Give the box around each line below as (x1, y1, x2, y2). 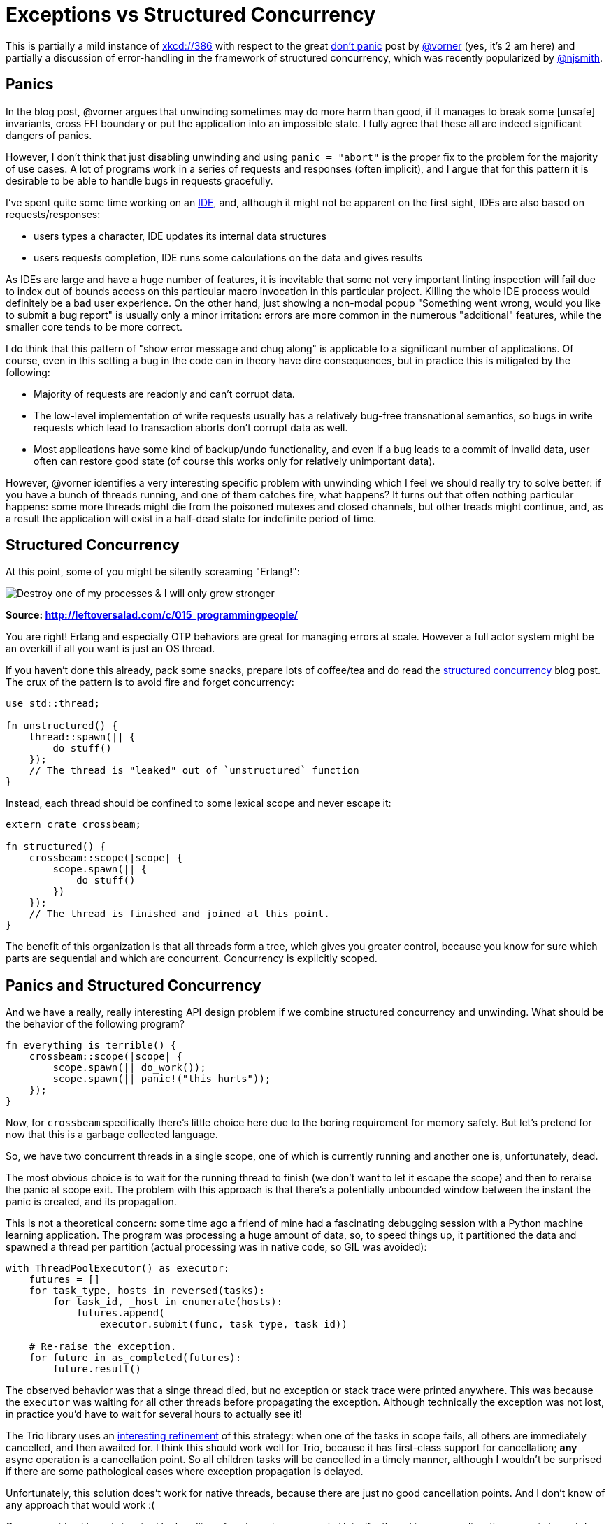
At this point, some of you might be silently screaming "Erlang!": (6, 566, 300, 578)
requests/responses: (6, 208, 101, 220)
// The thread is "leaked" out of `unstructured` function (29, 765, 359, 777)
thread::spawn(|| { (29, 731, 136, 743)
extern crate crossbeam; (6, 819, 141, 831)
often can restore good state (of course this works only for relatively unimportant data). (34, 454, 436, 467)
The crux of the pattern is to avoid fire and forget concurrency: (6, 676, 294, 689)
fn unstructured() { (6, 720, 118, 732)
